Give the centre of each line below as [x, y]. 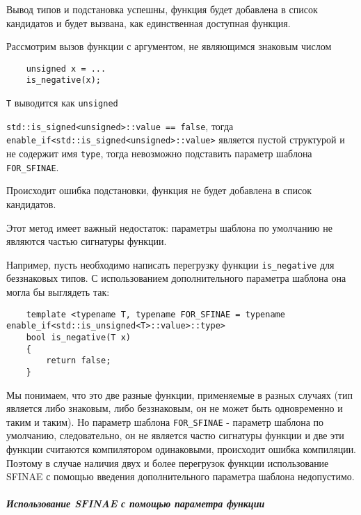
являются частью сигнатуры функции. [87, 241]
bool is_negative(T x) [78, 337]
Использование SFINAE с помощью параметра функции [136, 504]
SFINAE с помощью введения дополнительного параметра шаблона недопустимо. [180, 476]
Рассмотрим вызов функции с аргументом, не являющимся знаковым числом [169, 46]
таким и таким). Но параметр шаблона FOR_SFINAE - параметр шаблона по [165, 421]
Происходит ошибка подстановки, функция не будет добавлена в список [159, 190]
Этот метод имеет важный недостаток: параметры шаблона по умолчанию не [169, 227]
